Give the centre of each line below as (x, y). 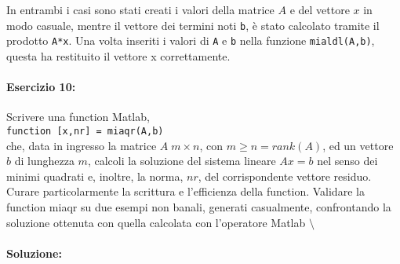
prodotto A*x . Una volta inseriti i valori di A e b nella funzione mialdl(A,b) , (191, 40)
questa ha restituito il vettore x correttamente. (118, 55)
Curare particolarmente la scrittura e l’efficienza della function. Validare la (185, 191)
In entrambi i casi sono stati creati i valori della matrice (140, 9)
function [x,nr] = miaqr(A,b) (85, 131)
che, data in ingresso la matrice (82, 145)
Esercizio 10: (41, 87)
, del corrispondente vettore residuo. (285, 176)
